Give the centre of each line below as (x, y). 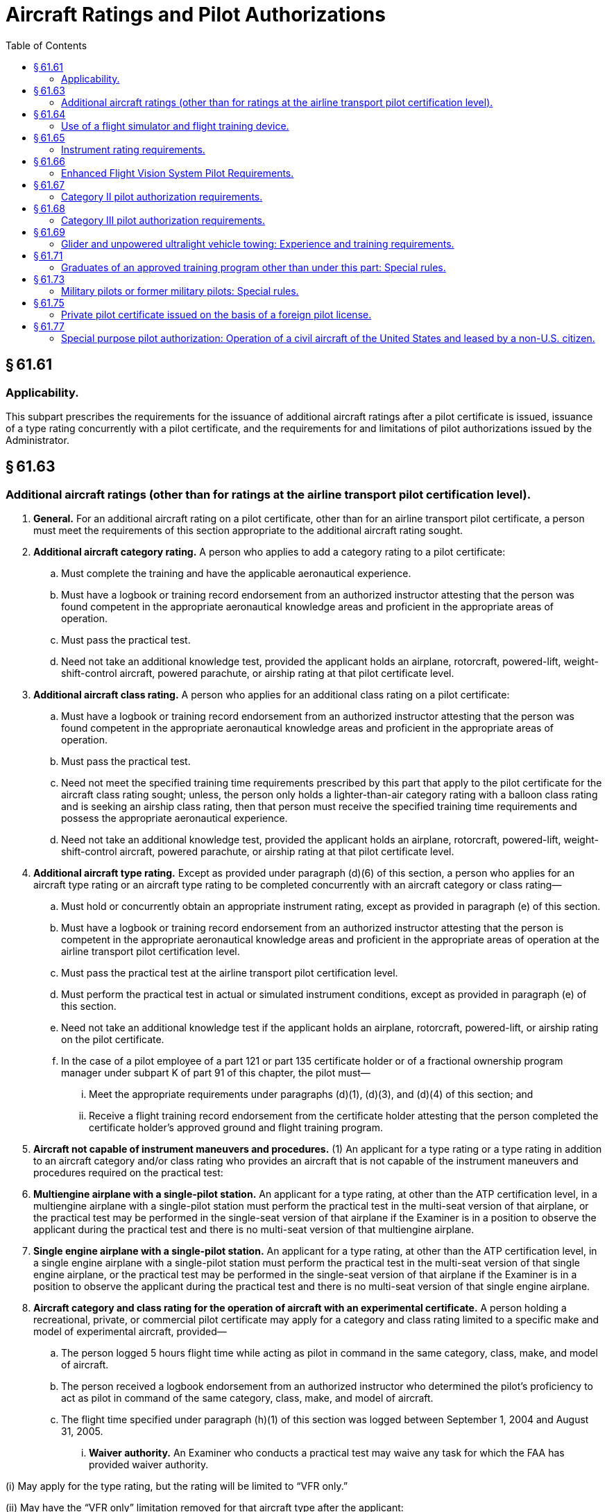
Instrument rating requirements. (133, 149)
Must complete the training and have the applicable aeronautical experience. (236, 574)
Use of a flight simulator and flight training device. (175, 126)
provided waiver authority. (149, 1465)
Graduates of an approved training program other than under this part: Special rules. (254, 267)
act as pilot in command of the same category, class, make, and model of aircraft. (247, 1398)
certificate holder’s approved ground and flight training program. (236, 1128)
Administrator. (37, 440)
